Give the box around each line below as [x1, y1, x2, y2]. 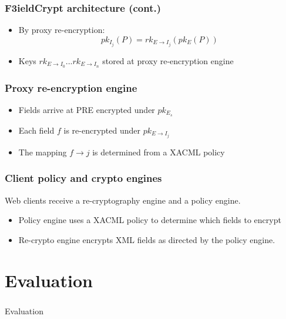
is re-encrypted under [63, 124, 140, 136]
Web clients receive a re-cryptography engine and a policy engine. [5, 194, 241, 206]
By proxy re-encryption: [18, 24, 105, 36]
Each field [18, 124, 55, 136]
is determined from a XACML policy [92, 145, 225, 158]
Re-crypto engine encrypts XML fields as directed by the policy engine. [18, 233, 275, 245]
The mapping [18, 145, 67, 158]
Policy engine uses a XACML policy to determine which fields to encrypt [18, 214, 281, 226]
